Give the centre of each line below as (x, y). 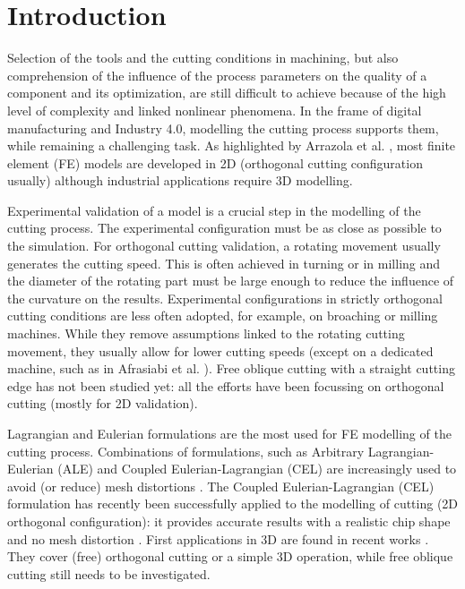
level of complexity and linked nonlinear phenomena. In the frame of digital (215, 110)
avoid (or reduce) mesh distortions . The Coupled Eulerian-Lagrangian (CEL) (221, 486)
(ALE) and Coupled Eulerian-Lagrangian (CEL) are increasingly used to (257, 469)
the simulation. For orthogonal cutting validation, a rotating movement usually (224, 246)
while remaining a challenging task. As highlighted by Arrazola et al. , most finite (232, 145)
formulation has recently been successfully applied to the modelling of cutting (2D (233, 504)
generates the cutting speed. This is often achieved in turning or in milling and (224, 263)
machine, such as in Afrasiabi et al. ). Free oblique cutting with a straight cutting (231, 368)
